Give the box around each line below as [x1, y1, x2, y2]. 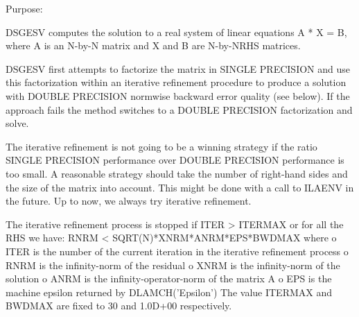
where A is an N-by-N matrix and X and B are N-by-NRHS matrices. [6, 38, 301, 53]
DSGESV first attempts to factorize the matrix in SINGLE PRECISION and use [6, 61, 350, 76]
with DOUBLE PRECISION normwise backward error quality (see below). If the [6, 88, 350, 103]
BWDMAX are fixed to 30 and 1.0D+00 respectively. [6, 298, 232, 313]
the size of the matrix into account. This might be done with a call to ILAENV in [6, 180, 354, 194]
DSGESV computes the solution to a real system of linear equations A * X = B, [6, 24, 347, 39]
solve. [6, 116, 29, 130]
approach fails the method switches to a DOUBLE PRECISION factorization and [6, 102, 353, 117]
